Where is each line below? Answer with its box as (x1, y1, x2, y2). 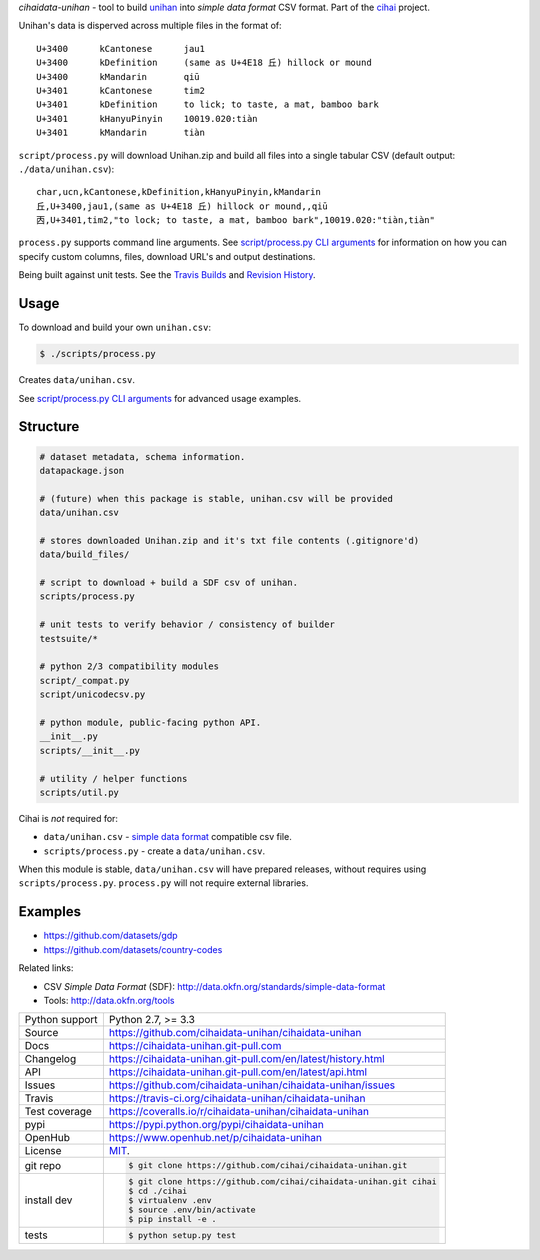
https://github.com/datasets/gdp (43, 930, 179, 942)
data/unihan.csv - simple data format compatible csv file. (43, 831, 292, 843)
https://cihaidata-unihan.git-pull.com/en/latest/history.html (108, 1052, 385, 1066)
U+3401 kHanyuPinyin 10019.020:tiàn (36, 113, 259, 124)
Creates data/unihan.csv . (18, 374, 135, 386)
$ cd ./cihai (128, 1185, 188, 1196)
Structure (18, 418, 80, 435)
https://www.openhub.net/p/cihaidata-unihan (108, 1131, 322, 1145)
